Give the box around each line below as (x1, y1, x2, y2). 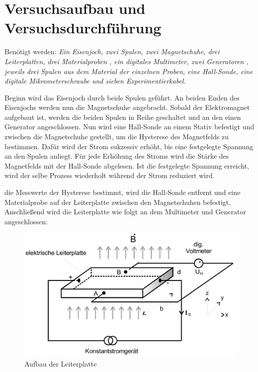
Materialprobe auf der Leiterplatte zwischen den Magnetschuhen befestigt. (4, 196, 231, 207)
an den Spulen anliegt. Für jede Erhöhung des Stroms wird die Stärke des (4, 151, 229, 161)
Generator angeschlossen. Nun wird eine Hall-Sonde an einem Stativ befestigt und (4, 121, 255, 132)
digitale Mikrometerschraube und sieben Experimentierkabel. (4, 76, 186, 86)
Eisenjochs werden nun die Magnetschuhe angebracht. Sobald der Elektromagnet (4, 102, 250, 112)
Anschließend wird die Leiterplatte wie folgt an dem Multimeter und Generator (4, 206, 246, 217)
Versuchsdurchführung (4, 17, 162, 38)
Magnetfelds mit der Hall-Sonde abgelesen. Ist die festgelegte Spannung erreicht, (4, 160, 249, 171)
